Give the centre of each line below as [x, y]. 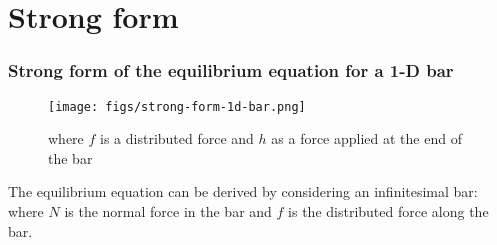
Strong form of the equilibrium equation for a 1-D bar [231, 70]
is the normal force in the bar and [168, 211]
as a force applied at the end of [366, 138]
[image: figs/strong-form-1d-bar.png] [177, 106]
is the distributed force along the [388, 211]
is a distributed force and [177, 138]
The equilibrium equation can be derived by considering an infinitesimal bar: [243, 191]
